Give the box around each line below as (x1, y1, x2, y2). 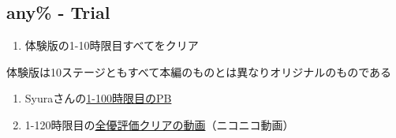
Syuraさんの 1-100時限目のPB (24, 90, 172, 106)
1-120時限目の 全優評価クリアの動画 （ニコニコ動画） (24, 116, 294, 132)
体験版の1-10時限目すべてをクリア (24, 37, 199, 54)
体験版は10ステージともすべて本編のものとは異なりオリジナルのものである (6, 63, 392, 80)
